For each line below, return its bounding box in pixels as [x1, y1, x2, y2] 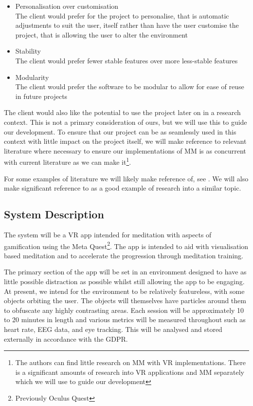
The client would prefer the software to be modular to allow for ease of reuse [15, 81, 244, 92]
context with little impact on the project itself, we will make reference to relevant [4, 136, 247, 146]
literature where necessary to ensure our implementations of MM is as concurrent [4, 145, 246, 155]
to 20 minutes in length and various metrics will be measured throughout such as [4, 314, 246, 325]
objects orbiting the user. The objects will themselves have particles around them [4, 295, 246, 306]
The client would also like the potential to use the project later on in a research [4, 107, 241, 117]
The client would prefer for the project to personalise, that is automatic [15, 10, 229, 20]
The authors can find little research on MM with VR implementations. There [15, 357, 246, 367]
